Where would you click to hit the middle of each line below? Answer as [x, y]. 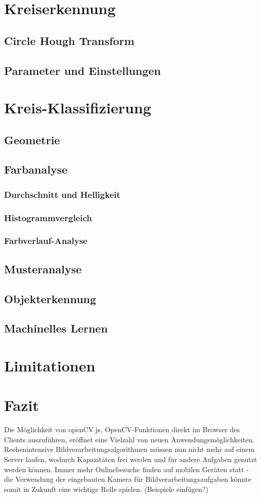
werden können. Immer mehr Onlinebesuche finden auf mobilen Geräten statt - [126, 469]
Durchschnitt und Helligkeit [62, 194]
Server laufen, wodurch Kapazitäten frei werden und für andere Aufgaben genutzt [131, 459]
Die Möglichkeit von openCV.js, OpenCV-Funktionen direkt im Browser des [122, 429]
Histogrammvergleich [48, 217]
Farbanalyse [36, 169]
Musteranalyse [43, 268]
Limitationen [50, 365]
